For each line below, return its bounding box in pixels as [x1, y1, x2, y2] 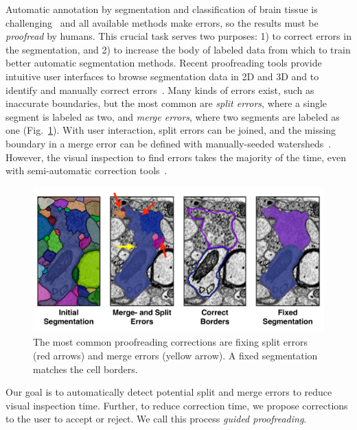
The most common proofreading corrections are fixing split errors [33, 335, 308, 349]
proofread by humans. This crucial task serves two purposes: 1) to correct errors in [5, 29, 352, 43]
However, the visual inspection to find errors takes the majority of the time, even [5, 150, 346, 164]
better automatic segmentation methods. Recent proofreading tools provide [5, 56, 322, 70]
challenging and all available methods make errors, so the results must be [5, 15, 319, 29]
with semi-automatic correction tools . [5, 163, 168, 178]
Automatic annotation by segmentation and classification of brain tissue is [5, 2, 318, 16]
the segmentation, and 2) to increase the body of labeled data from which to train [5, 42, 351, 56]
